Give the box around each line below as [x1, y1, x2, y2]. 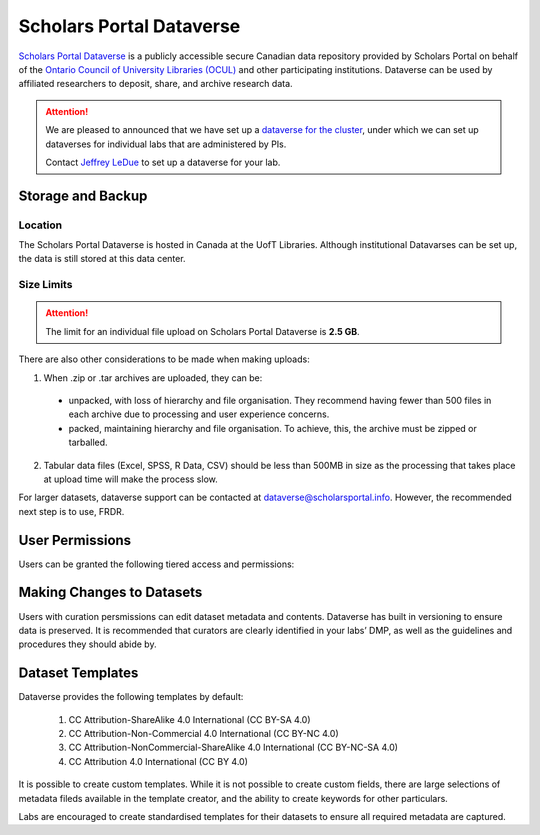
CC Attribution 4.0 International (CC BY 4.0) [68, 755, 249, 767]
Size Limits [18, 278, 73, 292]
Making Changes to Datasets [18, 584, 203, 601]
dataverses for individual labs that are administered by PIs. [45, 138, 287, 150]
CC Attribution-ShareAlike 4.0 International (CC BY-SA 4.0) [68, 713, 311, 725]
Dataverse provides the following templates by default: [18, 691, 244, 703]
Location [18, 218, 63, 232]
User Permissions [18, 531, 132, 549]
